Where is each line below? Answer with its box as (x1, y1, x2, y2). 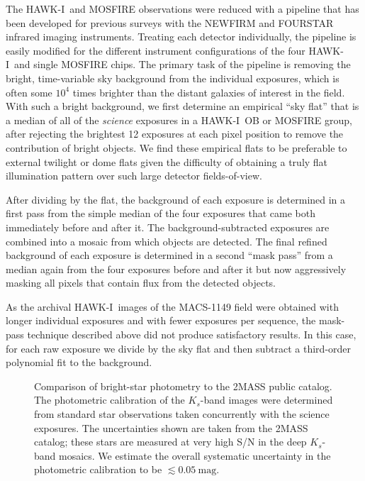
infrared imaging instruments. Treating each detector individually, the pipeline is (6, 29, 356, 44)
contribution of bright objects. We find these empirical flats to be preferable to (6, 140, 347, 155)
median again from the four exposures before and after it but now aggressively (6, 261, 347, 276)
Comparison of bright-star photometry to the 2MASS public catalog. (34, 378, 332, 393)
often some (6, 84, 52, 99)
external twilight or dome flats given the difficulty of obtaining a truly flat (6, 154, 328, 169)
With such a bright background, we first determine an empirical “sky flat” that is (6, 99, 359, 114)
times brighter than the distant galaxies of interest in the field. (72, 84, 345, 99)
